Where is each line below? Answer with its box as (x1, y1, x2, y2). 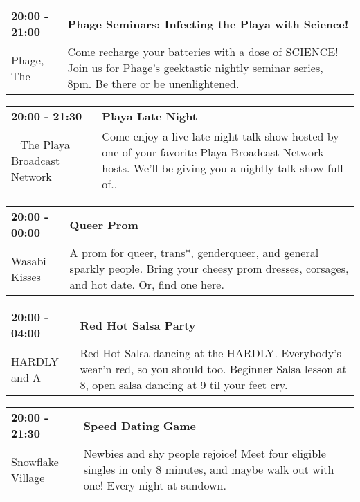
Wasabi (11, 252, 46, 269)
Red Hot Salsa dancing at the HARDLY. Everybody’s (80, 345, 341, 361)
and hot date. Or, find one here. (69, 276, 224, 292)
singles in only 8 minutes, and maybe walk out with (83, 461, 334, 477)
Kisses (11, 268, 41, 285)
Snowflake (11, 453, 59, 469)
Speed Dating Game (83, 417, 196, 433)
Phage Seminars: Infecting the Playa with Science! (67, 15, 349, 32)
